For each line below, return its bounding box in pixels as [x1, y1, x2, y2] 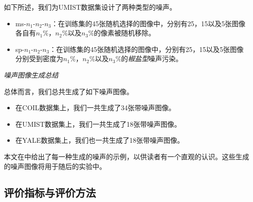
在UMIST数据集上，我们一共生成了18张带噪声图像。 [15, 118, 181, 129]
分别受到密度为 [15, 53, 63, 64]
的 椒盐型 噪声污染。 [121, 53, 183, 64]
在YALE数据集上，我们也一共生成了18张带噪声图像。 [15, 135, 184, 145]
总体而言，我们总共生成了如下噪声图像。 [4, 86, 133, 96]
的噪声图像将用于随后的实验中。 [4, 161, 106, 171]
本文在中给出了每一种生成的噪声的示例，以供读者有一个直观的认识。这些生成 [4, 151, 249, 161]
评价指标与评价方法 [4, 185, 96, 200]
